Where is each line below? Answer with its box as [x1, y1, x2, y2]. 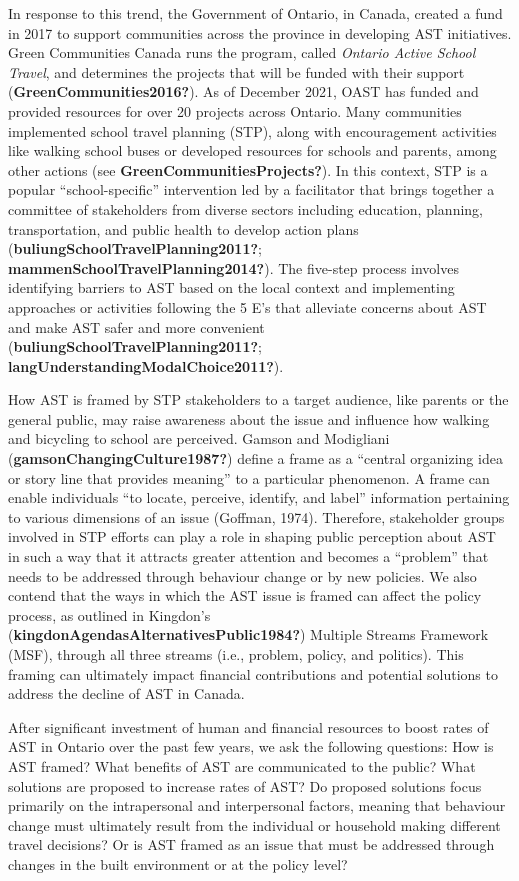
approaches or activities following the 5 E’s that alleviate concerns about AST [8, 296, 487, 317]
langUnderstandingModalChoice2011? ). [8, 355, 284, 376]
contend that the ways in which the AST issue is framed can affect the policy [8, 585, 482, 606]
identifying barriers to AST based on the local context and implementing [8, 277, 455, 298]
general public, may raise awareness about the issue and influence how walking [8, 408, 490, 429]
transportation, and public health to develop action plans [8, 218, 359, 239]
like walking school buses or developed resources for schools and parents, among [8, 140, 497, 161]
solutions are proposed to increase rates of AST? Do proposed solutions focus [8, 775, 482, 796]
